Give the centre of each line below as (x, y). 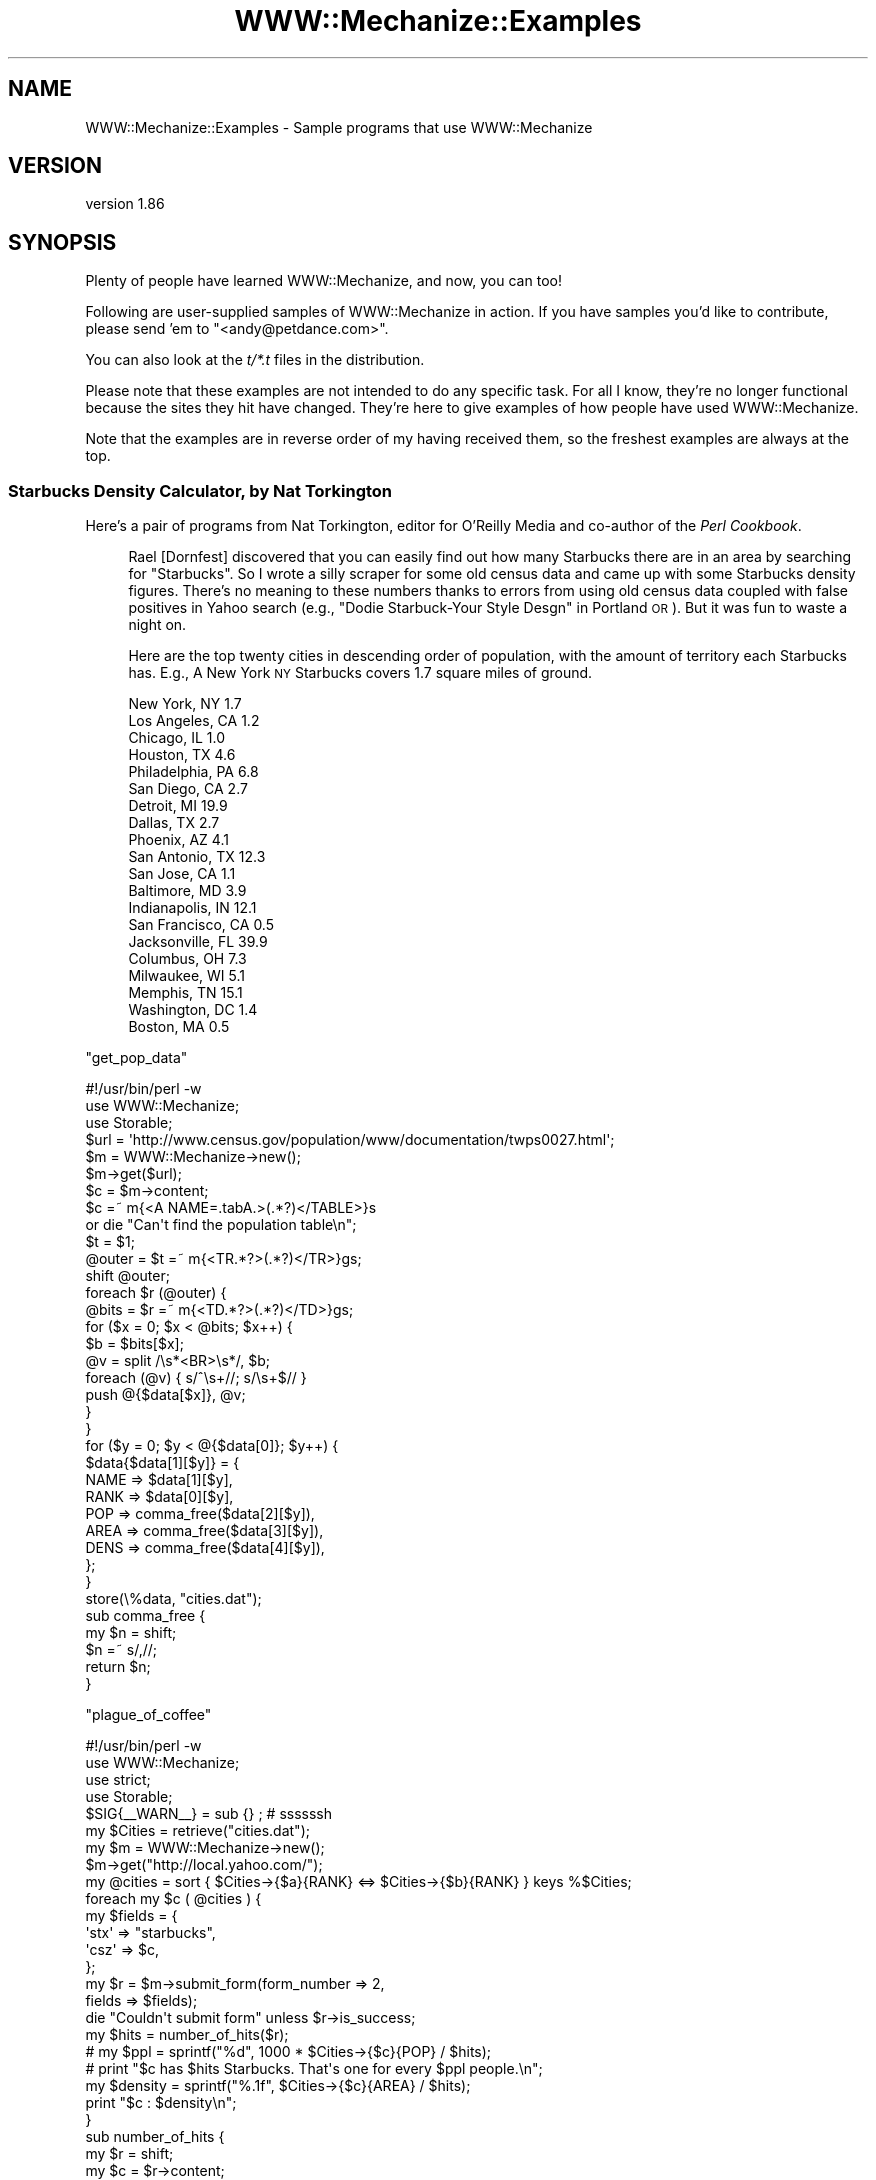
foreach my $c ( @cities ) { (173, 1899)
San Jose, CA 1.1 (182, 874)
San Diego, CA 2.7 (188, 789)
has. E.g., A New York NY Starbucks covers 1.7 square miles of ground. (360, 673)
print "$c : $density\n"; (161, 2103)
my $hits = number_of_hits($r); (187, 2035)
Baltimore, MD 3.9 (187, 891)
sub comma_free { (145, 1616)
